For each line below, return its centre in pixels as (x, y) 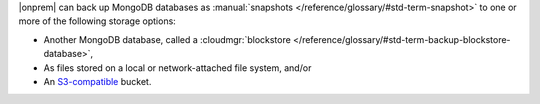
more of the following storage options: (97, 21)
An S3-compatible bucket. (97, 81)
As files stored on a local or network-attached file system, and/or (177, 67)
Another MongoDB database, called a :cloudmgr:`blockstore (167, 39)
